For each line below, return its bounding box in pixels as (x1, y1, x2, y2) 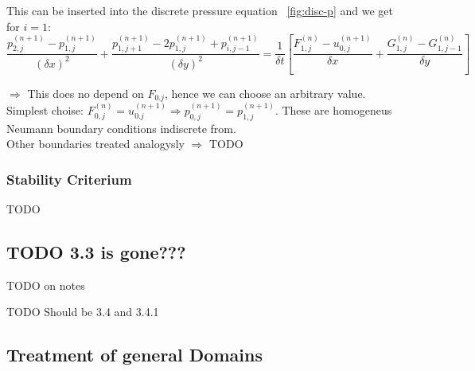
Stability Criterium (6, 169, 132, 189)
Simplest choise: (6, 101, 84, 118)
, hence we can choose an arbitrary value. (164, 84, 366, 101)
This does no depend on (27, 84, 144, 101)
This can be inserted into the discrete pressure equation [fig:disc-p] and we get (6, 2, 393, 18)
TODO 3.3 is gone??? (6, 239, 186, 264)
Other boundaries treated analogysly (6, 135, 185, 152)
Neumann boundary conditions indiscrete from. (6, 119, 236, 136)
